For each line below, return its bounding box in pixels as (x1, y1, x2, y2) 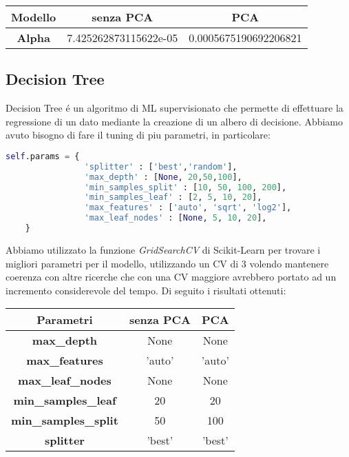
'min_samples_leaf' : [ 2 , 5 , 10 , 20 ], (84, 192, 262, 203)
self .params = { (6, 151, 80, 161)
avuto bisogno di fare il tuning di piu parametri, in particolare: (6, 128, 271, 142)
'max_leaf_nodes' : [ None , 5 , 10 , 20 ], (84, 213, 267, 223)
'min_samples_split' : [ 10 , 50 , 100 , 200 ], (84, 182, 287, 192)
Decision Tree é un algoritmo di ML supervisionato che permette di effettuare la (6, 101, 343, 115)
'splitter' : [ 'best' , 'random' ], (84, 161, 237, 172)
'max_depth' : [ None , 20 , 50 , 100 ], (84, 172, 242, 182)
